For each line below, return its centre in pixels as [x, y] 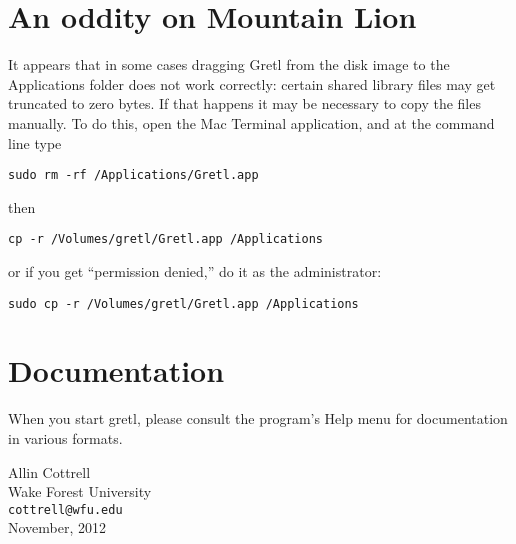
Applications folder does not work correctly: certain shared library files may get [252, 83]
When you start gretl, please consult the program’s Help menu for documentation [258, 418]
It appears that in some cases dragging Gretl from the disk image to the [229, 64]
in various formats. [65, 437]
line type [35, 142]
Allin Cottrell [49, 471]
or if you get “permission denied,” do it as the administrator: [195, 271]
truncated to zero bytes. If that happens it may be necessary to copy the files [244, 103]
